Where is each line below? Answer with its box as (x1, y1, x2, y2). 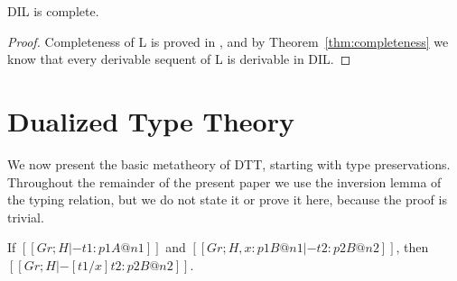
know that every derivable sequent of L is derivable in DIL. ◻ (7, 50, 351, 68)
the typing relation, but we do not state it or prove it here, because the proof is (7, 190, 447, 209)
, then (396, 238, 429, 257)
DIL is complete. (7, 2, 99, 20)
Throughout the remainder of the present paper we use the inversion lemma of (7, 172, 442, 191)
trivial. (7, 207, 44, 226)
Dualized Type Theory (7, 102, 294, 139)
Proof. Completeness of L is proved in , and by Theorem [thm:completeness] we (7, 32, 449, 50)
